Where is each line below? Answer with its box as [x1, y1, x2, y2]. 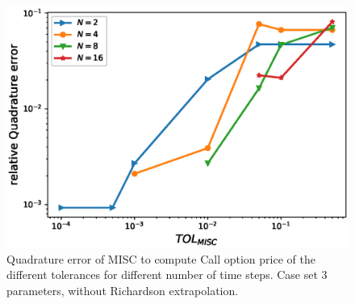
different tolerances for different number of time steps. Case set [6, 266, 318, 283]
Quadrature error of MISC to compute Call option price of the [6, 250, 315, 267]
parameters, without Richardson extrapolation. [6, 281, 239, 298]
